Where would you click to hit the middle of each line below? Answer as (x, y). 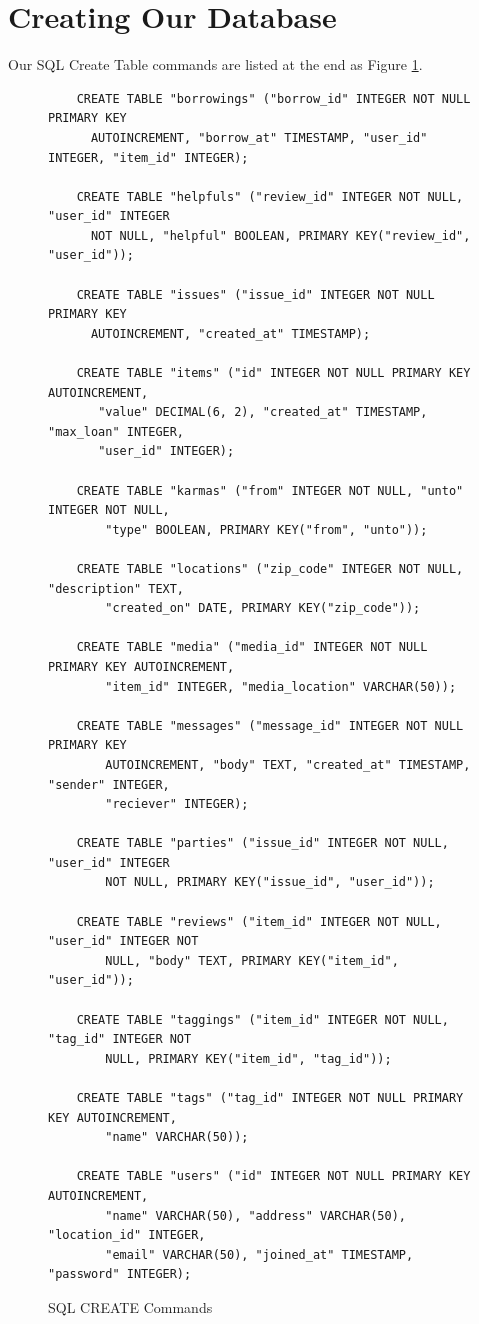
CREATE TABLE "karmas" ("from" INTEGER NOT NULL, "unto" (270, 490)
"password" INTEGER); (120, 1274)
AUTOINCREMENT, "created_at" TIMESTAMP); (230, 333)
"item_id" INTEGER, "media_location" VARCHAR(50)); (281, 686)
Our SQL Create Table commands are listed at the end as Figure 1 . (215, 64)
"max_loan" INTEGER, (116, 431)
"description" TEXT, (116, 588)
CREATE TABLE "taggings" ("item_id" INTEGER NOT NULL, (262, 1019)
